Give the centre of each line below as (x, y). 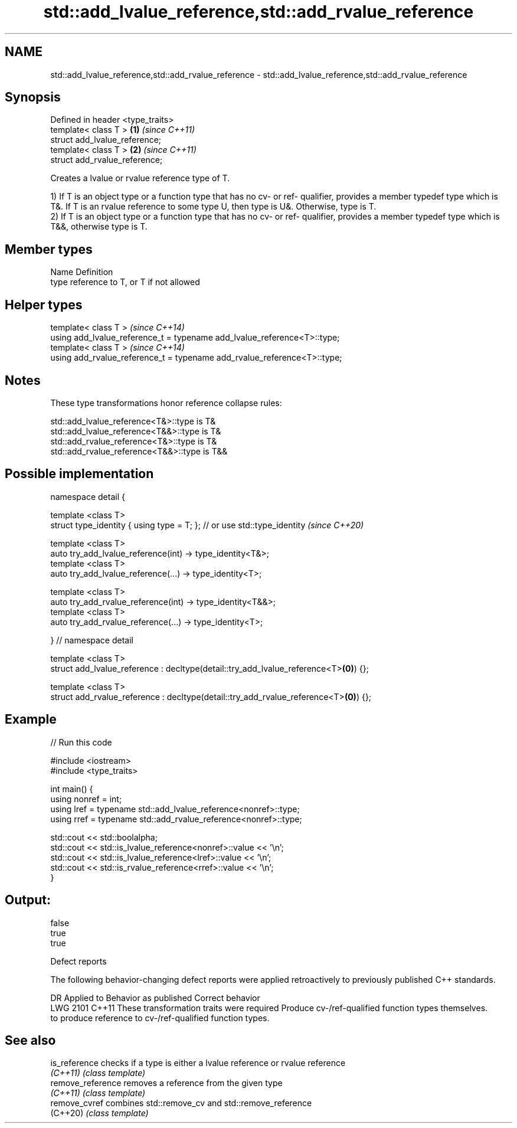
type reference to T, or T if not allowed (125, 282)
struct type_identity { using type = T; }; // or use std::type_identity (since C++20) (207, 525)
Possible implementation (79, 474)
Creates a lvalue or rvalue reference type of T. (140, 178)
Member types (49, 249)
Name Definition (82, 272)
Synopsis (33, 97)
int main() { (72, 789)
